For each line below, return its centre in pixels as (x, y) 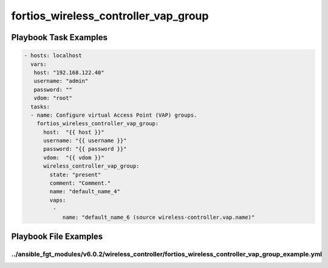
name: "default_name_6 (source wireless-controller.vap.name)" (159, 217)
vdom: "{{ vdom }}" (74, 157)
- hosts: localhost (53, 56)
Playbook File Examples (57, 236)
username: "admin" (61, 81)
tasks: (40, 107)
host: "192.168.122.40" (69, 72)
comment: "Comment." (80, 183)
